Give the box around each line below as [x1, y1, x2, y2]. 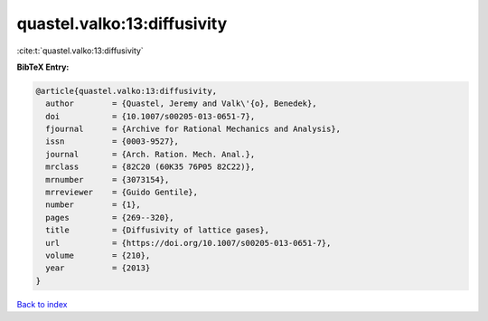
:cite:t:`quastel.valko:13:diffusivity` [16, 45, 144, 56]
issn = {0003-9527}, [45, 137, 180, 146]
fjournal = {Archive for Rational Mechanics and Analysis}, [45, 124, 342, 135]
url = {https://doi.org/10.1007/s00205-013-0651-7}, [45, 238, 332, 248]
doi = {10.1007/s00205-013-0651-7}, [45, 111, 256, 121]
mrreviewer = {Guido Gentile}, [45, 187, 199, 198]
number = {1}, [45, 200, 142, 210]
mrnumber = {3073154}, [45, 175, 170, 184]
